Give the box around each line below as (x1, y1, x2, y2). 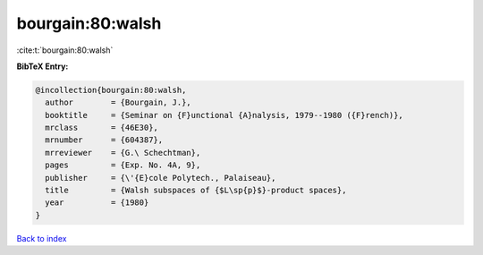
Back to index (16, 233, 67, 243)
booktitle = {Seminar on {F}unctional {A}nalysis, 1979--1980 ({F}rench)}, (45, 110, 404, 120)
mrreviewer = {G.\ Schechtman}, (45, 148, 201, 157)
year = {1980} (45, 198, 149, 208)
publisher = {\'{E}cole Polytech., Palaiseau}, (45, 173, 276, 183)
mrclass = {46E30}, (45, 123, 158, 133)
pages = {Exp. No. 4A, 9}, (45, 160, 201, 170)
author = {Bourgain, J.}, (45, 98, 191, 107)
